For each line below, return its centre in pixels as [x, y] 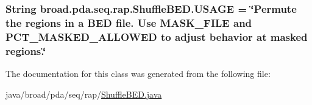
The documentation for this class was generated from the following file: [138, 73]
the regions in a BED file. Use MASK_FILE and [129, 22]
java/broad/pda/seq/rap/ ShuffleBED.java [84, 94]
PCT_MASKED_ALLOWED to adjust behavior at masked [157, 36]
